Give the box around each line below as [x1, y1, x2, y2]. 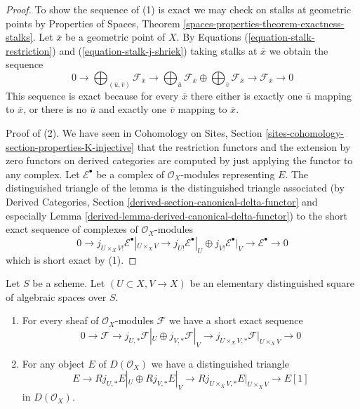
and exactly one [98, 102, 167, 116]
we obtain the [269, 43, 328, 58]
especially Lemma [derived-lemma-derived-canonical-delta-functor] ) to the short [6, 208, 348, 222]
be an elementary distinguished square [189, 276, 355, 290]
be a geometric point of [65, 29, 166, 44]
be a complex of [96, 166, 165, 181]
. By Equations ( [176, 29, 248, 44]
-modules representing [180, 166, 275, 181]
